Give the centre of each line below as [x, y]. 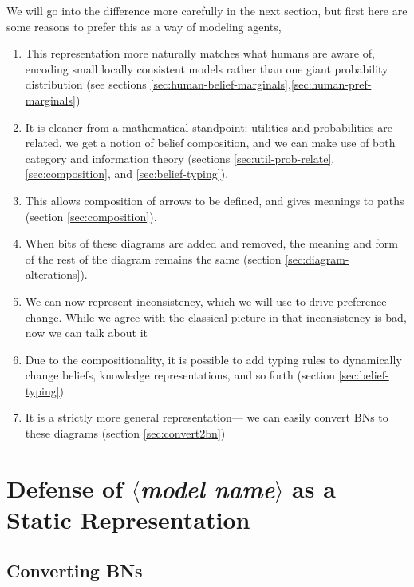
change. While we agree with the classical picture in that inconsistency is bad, [216, 317]
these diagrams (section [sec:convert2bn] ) [125, 433]
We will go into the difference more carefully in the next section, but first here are [207, 10]
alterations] [53, 274]
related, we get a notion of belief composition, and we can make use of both [210, 143]
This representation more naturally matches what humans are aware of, [200, 53]
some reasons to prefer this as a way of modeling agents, [144, 26]
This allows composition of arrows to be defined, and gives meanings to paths [215, 200]
